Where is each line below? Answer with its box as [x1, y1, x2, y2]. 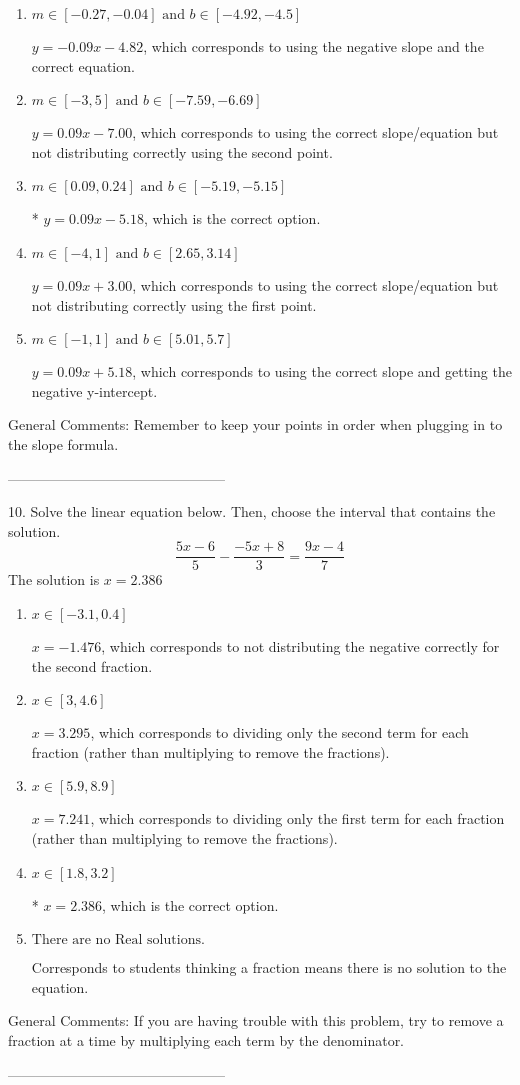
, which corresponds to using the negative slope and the [143, 36, 484, 56]
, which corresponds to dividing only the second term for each [90, 722, 469, 743]
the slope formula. [8, 433, 119, 454]
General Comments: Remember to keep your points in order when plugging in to [8, 414, 503, 435]
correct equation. [31, 55, 135, 76]
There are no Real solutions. [31, 933, 205, 948]
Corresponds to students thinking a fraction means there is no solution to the [31, 957, 507, 978]
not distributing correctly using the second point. [31, 141, 333, 162]
